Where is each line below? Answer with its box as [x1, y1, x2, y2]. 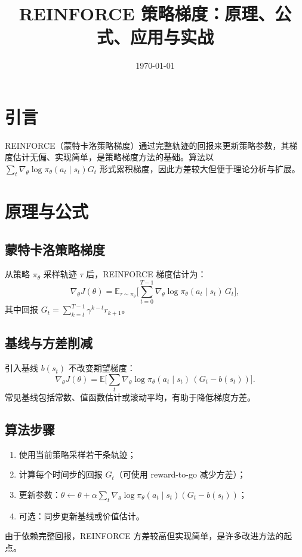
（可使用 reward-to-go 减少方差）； [114, 468, 246, 481]
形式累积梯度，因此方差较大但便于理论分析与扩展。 [99, 163, 300, 175]
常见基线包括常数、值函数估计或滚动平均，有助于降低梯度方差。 [5, 391, 255, 403]
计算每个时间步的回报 [19, 468, 103, 481]
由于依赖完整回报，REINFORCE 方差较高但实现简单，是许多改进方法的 [5, 530, 284, 542]
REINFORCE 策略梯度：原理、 [19, 1, 275, 26]
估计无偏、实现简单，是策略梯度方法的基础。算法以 [13, 151, 214, 163]
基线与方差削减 [5, 333, 93, 352]
